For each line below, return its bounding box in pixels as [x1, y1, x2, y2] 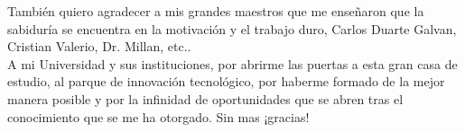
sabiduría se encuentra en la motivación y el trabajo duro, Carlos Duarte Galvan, [7, 19, 457, 38]
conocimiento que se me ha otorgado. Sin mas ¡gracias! [7, 107, 310, 126]
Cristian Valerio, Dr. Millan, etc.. [7, 37, 191, 56]
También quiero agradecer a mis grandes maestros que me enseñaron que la [7, 2, 424, 20]
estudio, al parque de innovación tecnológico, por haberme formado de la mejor [7, 72, 445, 91]
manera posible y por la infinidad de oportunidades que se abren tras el [7, 89, 404, 108]
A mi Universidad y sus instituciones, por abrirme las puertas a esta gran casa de [7, 54, 458, 73]
